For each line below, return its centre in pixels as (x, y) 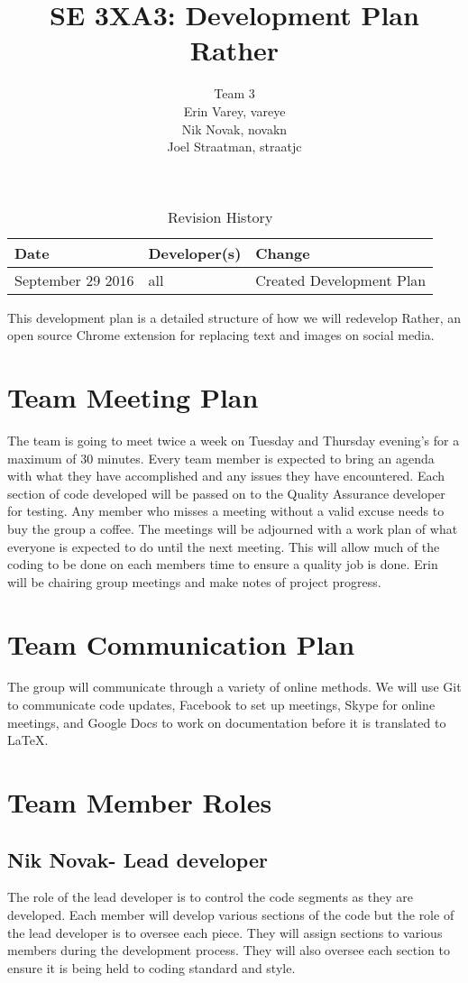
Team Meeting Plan (133, 397)
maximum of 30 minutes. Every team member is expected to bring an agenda (221, 458)
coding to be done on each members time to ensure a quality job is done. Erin (223, 564)
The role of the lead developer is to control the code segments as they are (210, 897)
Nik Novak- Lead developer (138, 859)
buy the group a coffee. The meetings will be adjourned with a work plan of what (233, 528)
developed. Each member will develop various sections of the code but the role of (231, 915)
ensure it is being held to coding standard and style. (151, 967)
